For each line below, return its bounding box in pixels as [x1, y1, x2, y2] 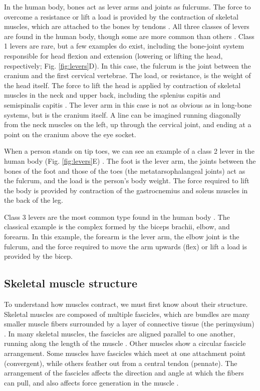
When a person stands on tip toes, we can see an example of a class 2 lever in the [4, 146, 254, 156]
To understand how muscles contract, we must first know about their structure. [4, 299, 248, 309]
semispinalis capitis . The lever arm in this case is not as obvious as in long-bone [4, 99, 252, 110]
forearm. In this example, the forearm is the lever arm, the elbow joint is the [4, 231, 239, 242]
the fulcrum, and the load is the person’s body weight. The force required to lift [4, 175, 249, 186]
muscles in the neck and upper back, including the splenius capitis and [4, 90, 221, 100]
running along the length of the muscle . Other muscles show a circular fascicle [4, 338, 246, 348]
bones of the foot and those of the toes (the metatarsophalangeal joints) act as [4, 165, 245, 176]
